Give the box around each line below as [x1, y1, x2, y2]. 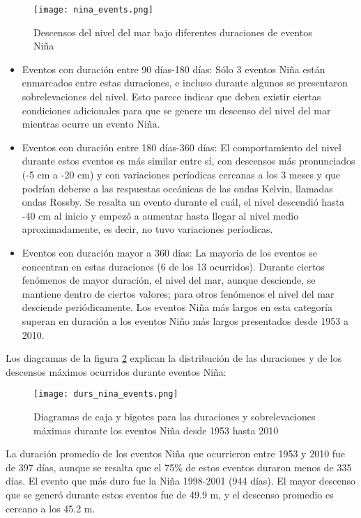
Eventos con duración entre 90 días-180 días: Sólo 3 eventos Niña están [22, 61, 325, 76]
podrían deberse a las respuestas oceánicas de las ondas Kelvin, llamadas [22, 181, 333, 195]
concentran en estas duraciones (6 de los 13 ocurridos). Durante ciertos [22, 259, 325, 273]
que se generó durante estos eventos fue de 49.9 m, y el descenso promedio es [6, 487, 334, 501]
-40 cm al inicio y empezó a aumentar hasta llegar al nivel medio [22, 208, 299, 222]
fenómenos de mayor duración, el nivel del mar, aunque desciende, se [22, 273, 316, 287]
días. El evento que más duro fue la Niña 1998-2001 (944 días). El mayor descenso [6, 473, 356, 488]
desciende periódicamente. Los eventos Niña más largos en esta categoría [22, 300, 332, 314]
